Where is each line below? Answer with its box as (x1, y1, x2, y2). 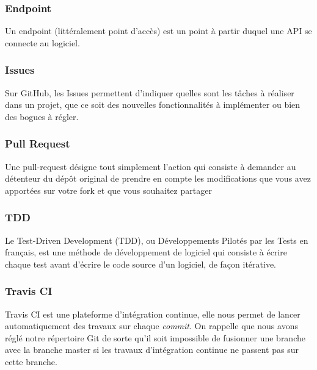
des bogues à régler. (5, 110, 79, 123)
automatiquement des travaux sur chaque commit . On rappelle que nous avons (5, 319, 298, 332)
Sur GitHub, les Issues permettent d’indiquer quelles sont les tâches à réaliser (5, 86, 294, 99)
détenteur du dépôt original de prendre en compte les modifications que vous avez (5, 172, 311, 185)
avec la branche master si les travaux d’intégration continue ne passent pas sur (5, 343, 299, 356)
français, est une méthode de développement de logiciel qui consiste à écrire (5, 246, 287, 258)
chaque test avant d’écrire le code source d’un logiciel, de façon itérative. (5, 257, 276, 270)
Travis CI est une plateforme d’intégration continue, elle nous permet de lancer (5, 307, 301, 320)
